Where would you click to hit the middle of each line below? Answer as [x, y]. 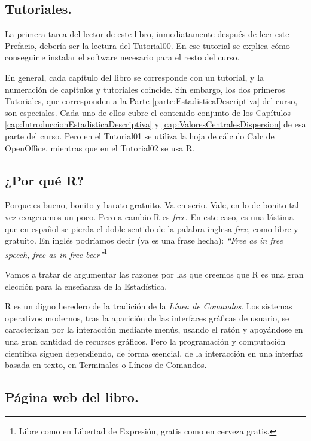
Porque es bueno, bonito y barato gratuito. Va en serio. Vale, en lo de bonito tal [152, 205]
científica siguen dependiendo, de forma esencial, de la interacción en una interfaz [154, 353]
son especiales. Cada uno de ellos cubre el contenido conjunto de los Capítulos [148, 112]
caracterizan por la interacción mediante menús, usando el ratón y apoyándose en [154, 329]
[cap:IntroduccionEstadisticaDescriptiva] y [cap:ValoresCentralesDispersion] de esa [155, 124]
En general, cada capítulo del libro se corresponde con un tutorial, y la [135, 77]
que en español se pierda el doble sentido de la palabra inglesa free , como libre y [152, 228]
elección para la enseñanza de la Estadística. [86, 286]
